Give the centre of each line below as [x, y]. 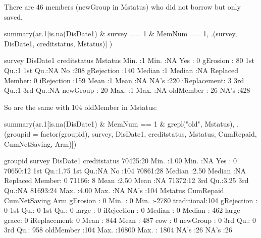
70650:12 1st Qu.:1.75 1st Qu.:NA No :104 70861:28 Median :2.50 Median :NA [125, 170]
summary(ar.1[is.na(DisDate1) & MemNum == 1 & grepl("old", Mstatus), [119, 124]
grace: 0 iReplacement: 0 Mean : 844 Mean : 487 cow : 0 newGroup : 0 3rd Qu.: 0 [130, 220]
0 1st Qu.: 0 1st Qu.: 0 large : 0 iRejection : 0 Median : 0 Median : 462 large [122, 210]
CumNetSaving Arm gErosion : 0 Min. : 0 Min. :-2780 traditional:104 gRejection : [131, 200]
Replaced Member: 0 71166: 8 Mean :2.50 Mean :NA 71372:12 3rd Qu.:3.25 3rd [126, 180]
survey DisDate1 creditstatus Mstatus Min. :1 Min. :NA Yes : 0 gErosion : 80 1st [129, 60]
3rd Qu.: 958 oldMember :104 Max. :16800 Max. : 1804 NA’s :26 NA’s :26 [118, 230]
